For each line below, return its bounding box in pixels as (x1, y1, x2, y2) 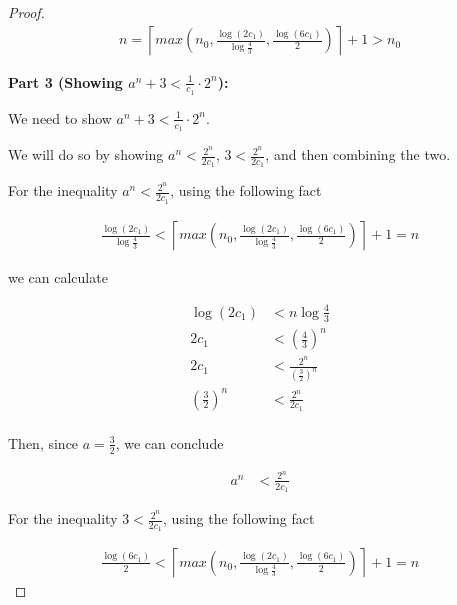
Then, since (8, 432, 79, 453)
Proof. (8, 2, 45, 22)
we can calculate (8, 266, 108, 287)
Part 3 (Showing (8, 71, 123, 92)
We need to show (8, 107, 112, 128)
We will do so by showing (8, 144, 164, 165)
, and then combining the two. (265, 144, 451, 165)
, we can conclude (115, 432, 224, 453)
